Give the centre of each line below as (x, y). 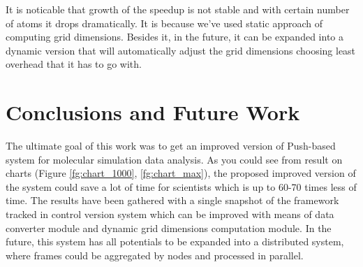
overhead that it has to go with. (74, 64)
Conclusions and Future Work (153, 112)
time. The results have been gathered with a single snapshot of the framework (172, 200)
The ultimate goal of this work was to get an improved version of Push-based (171, 146)
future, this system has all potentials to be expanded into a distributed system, (175, 241)
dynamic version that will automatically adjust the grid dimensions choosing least (181, 50)
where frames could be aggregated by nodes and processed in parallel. (155, 255)
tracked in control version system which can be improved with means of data (170, 214)
